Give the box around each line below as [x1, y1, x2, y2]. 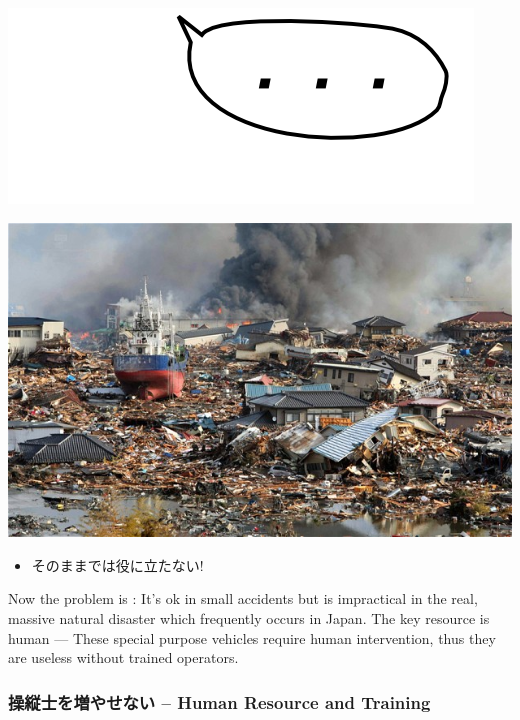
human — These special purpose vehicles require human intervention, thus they [8, 627, 496, 648]
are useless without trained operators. [8, 647, 239, 668]
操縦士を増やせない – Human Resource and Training [8, 689, 431, 714]
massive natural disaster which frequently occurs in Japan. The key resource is [8, 607, 490, 628]
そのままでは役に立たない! [31, 554, 204, 575]
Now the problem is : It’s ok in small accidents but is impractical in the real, [8, 588, 478, 609]
